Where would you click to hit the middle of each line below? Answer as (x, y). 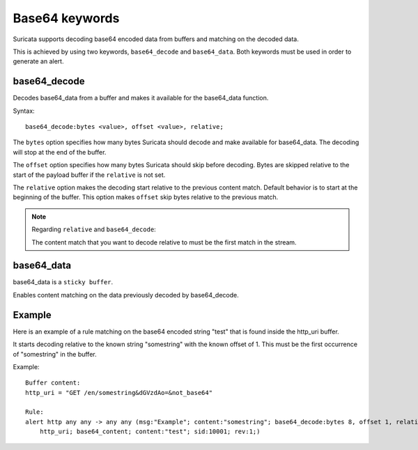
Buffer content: (53, 383)
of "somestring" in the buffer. (55, 354)
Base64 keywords (66, 18)
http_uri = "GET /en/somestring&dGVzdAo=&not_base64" (119, 393)
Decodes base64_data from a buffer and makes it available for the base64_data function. (141, 98)
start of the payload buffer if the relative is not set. (89, 175)
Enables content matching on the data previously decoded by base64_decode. (126, 295)
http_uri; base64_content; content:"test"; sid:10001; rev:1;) (150, 432)
